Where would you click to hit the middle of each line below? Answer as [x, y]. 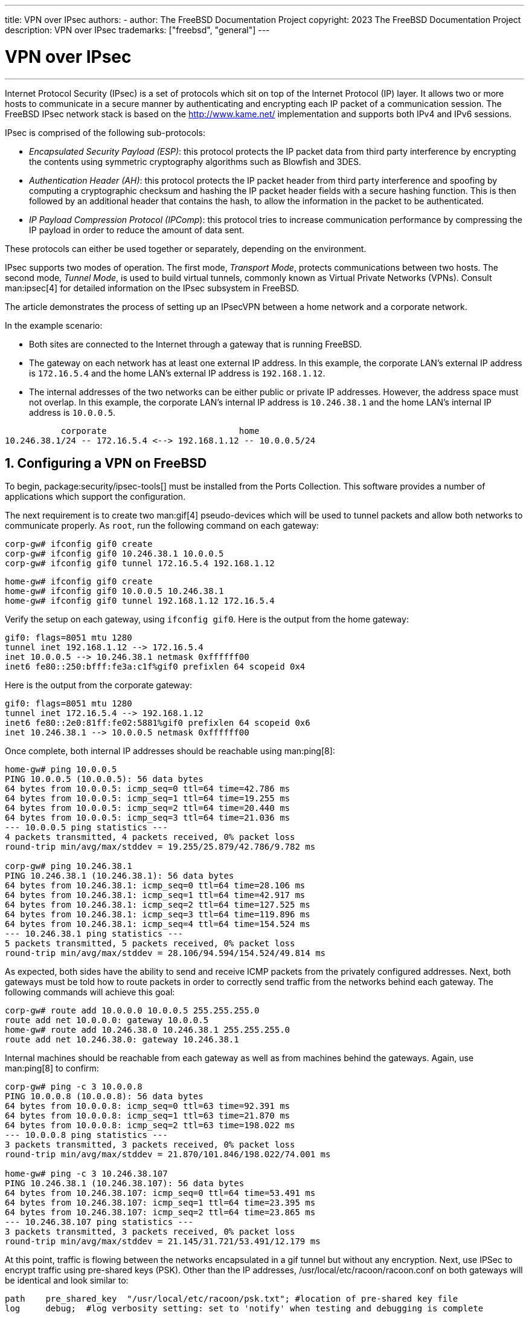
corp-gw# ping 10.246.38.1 [69, 866]
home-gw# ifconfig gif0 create [79, 582]
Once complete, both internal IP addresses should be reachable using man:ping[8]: [170, 751]
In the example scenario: [54, 325]
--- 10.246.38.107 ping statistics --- [99, 1222]
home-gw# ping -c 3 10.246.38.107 [86, 1174]
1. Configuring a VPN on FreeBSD [106, 463]
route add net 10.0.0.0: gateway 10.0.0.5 [107, 1020]
